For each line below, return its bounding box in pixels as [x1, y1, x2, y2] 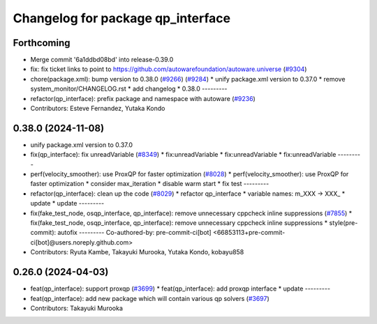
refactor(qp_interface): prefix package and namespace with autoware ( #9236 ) [30, 94, 256, 102]
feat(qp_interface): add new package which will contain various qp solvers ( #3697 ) [30, 294, 270, 302]
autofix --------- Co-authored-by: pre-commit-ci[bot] [57, 229, 212, 237]
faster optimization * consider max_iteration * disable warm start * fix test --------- [30, 180, 269, 188]
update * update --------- [30, 199, 105, 208]
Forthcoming [13, 37, 71, 49]
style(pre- [329, 219, 358, 227]
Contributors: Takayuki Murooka [30, 304, 124, 312]
